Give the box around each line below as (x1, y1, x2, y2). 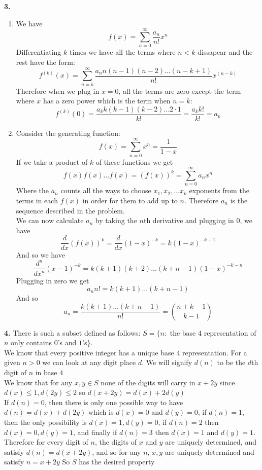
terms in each (16, 195, 58, 205)
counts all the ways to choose (60, 185, 151, 196)
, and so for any (92, 446, 141, 457)
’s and (57, 337, 77, 348)
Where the (16, 185, 49, 196)
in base (35, 367, 57, 378)
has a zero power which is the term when (43, 95, 171, 106)
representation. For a (182, 347, 247, 357)
